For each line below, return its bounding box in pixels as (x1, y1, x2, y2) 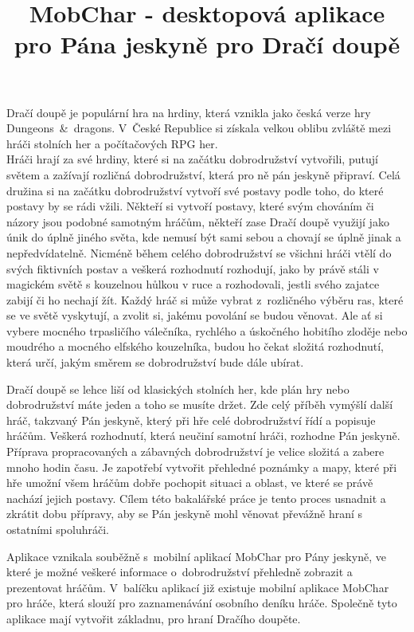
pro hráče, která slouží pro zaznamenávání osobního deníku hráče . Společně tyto (6, 595, 397, 611)
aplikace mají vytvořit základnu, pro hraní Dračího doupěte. (6, 610, 301, 626)
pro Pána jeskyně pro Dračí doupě (14, 28, 400, 61)
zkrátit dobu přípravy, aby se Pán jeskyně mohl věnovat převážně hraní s (6, 505, 363, 522)
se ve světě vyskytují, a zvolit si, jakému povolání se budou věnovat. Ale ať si (6, 307, 383, 324)
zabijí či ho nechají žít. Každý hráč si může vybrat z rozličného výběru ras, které (6, 291, 404, 308)
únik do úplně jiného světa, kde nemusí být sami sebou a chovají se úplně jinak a (6, 229, 401, 245)
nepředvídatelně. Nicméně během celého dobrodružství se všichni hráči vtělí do (6, 244, 392, 261)
